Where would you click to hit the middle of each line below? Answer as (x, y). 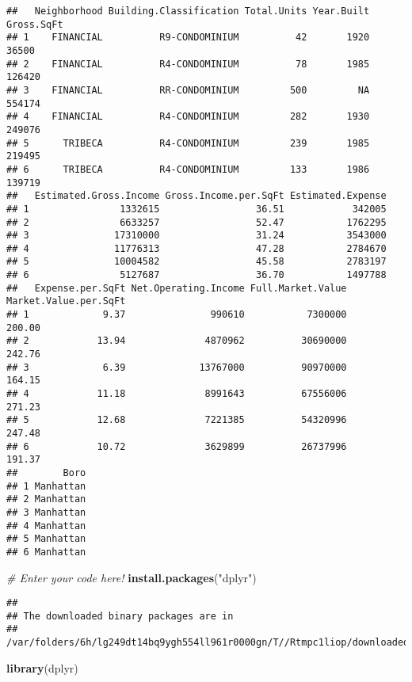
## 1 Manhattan (46, 486)
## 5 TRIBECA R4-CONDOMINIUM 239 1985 (188, 143)
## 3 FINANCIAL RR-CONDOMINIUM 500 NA (188, 90)
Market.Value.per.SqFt (66, 301)
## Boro (46, 472)
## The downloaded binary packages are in (120, 616)
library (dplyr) (42, 667)
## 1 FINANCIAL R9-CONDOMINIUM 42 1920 (188, 38)
